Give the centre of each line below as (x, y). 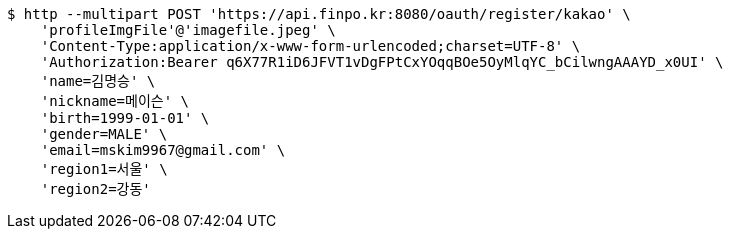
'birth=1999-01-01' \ (125, 118)
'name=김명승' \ (98, 81)
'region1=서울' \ (104, 169)
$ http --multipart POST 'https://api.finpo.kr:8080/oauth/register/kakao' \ (319, 14)
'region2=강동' (95, 189)
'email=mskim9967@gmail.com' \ (163, 150)
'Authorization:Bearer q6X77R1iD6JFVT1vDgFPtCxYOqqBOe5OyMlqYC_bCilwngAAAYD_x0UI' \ (382, 62)
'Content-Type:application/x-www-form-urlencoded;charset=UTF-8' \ (310, 46)
